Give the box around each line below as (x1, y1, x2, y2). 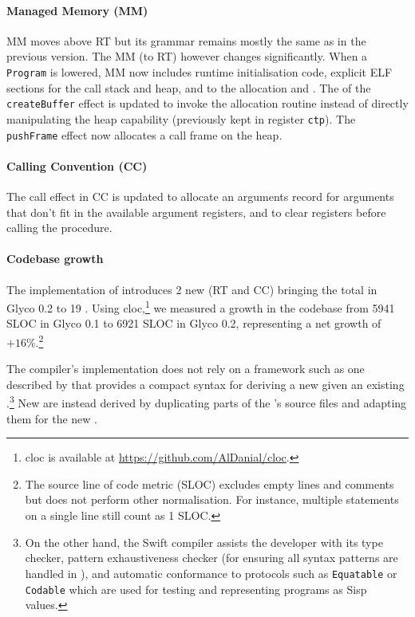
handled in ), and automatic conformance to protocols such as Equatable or (25, 564, 397, 581)
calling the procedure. (6, 219, 113, 236)
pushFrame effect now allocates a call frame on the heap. (6, 126, 283, 143)
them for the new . (6, 410, 97, 426)
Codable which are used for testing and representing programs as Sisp (25, 580, 367, 597)
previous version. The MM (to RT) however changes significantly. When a (6, 48, 368, 65)
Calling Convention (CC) (6, 157, 148, 174)
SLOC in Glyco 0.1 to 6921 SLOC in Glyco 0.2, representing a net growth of (6, 315, 381, 332)
